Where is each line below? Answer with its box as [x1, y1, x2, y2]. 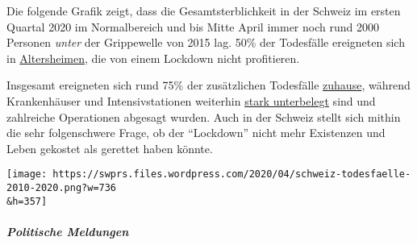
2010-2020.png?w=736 [6, 182, 117, 193]
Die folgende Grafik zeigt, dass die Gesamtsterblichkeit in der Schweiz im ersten [6, 2, 401, 19]
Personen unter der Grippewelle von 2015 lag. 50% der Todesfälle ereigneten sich [6, 34, 405, 51]
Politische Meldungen [6, 222, 129, 239]
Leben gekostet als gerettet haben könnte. [6, 139, 213, 156]
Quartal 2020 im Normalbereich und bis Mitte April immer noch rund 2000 [6, 18, 379, 35]
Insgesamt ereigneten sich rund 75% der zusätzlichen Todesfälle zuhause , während [6, 77, 411, 93]
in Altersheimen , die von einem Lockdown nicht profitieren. [6, 49, 300, 66]
